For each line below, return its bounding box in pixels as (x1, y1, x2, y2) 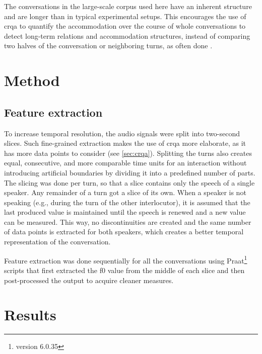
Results (4, 304, 56, 325)
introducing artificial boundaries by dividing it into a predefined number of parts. (4, 167, 255, 178)
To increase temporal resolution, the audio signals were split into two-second (4, 128, 240, 138)
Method (4, 70, 60, 91)
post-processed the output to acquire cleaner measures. (4, 275, 174, 285)
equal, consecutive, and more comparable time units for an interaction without (4, 157, 247, 168)
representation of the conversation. (4, 236, 111, 247)
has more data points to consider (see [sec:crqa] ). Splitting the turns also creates (4, 147, 252, 158)
